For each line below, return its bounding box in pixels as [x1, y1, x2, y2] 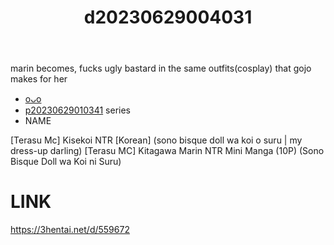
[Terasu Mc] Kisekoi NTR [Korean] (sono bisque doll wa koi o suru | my [10, 134, 303, 146]
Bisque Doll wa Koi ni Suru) [10, 156, 122, 168]
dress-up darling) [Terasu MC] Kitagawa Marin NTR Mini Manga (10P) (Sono [10, 145, 325, 157]
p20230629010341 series [24, 104, 131, 116]
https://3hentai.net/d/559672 [10, 224, 130, 236]
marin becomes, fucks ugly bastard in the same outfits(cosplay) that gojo [10, 62, 312, 75]
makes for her [10, 73, 68, 85]
